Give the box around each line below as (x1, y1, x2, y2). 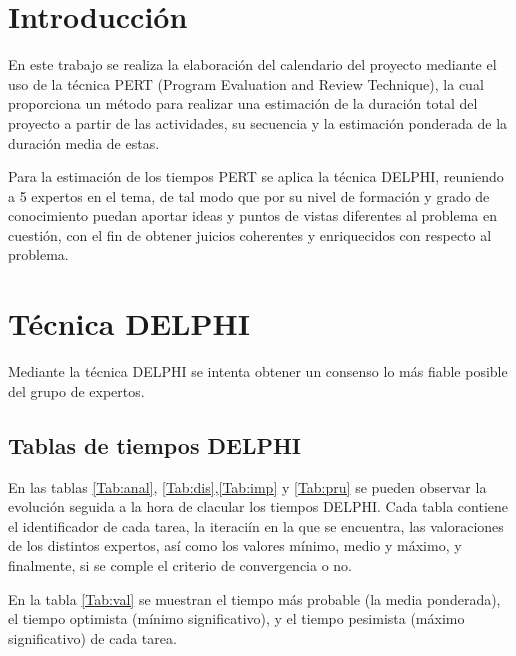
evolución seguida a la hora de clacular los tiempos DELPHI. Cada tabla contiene (8, 496, 509, 517)
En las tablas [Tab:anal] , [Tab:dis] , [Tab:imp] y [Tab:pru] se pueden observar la (8, 476, 487, 497)
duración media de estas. (8, 132, 160, 153)
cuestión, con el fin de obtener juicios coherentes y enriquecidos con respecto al (8, 224, 492, 245)
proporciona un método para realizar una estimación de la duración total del (8, 93, 478, 114)
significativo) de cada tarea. (8, 627, 177, 648)
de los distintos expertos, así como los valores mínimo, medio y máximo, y (8, 535, 462, 556)
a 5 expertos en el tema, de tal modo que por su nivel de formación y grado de (8, 185, 490, 206)
